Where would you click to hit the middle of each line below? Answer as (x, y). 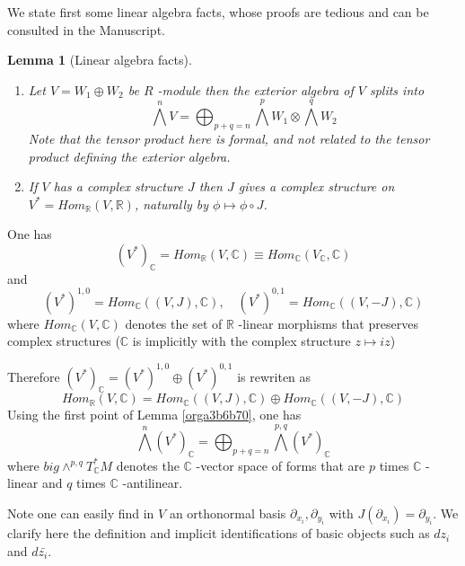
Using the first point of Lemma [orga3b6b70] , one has (154, 415)
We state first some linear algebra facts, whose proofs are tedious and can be (218, 12)
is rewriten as (274, 376)
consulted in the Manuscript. (86, 29)
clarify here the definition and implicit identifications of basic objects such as (219, 533)
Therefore (34, 376)
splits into (397, 89)
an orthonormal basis (228, 513)
